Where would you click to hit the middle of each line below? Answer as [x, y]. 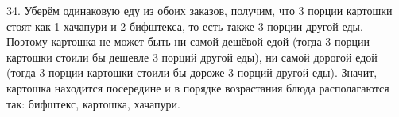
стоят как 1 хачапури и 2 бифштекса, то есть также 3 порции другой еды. [185, 26]
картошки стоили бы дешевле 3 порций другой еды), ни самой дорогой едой [192, 57]
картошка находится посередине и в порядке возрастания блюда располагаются [198, 87]
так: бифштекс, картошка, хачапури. [93, 103]
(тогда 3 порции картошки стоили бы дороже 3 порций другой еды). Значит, [192, 72]
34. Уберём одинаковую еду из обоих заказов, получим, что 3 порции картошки [199, 10]
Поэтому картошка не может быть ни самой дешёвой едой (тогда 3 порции [188, 42]
